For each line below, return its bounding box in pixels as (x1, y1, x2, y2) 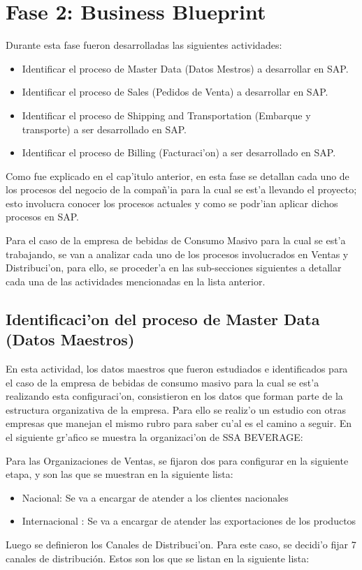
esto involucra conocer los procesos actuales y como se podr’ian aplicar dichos (6, 195, 338, 210)
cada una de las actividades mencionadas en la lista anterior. (6, 273, 266, 288)
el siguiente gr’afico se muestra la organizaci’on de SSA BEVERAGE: (6, 430, 303, 444)
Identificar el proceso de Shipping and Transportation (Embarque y (22, 107, 311, 122)
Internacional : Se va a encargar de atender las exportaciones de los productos (22, 513, 356, 528)
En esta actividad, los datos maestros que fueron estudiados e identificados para (6, 361, 348, 376)
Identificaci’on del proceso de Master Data (6, 308, 320, 329)
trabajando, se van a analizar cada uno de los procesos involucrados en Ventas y (6, 246, 349, 261)
